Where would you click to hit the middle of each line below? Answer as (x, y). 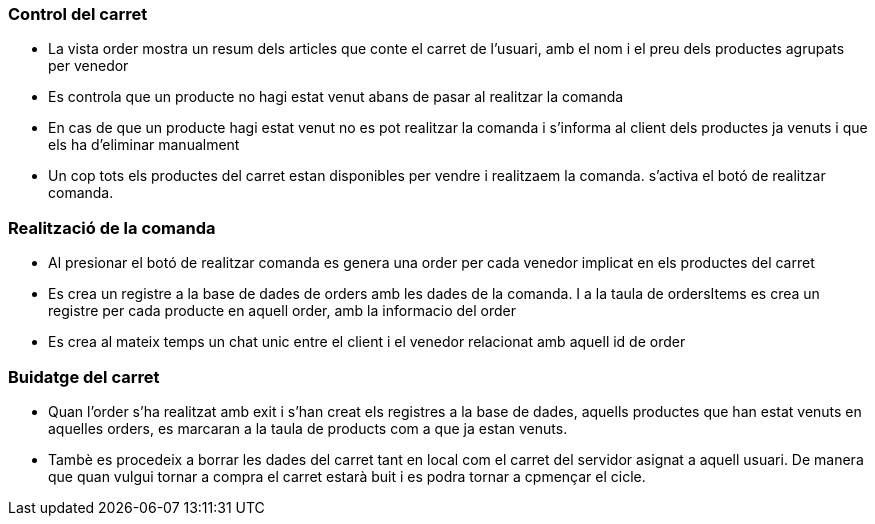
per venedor (88, 66)
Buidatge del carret (84, 376)
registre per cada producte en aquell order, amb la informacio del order (282, 311)
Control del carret (78, 14)
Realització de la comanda (112, 227)
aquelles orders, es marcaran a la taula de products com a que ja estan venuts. (308, 428)
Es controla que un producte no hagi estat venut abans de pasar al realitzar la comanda (336, 97)
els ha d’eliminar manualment (144, 145)
